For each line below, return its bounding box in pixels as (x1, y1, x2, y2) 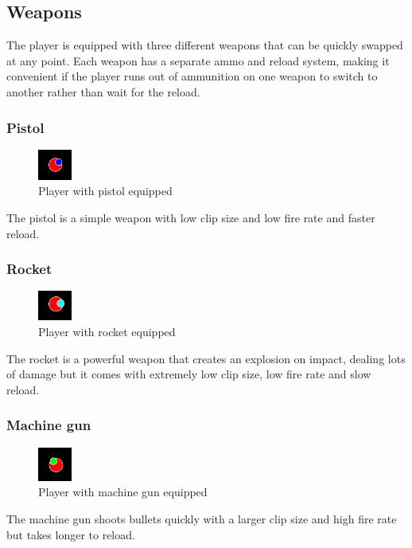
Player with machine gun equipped (38, 483, 208, 500)
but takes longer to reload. (6, 526, 135, 542)
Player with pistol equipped (38, 182, 173, 199)
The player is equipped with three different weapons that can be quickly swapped (6, 37, 403, 53)
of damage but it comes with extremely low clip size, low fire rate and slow (6, 366, 371, 382)
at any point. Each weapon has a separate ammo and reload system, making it (6, 52, 390, 68)
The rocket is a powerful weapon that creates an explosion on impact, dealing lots (6, 350, 406, 366)
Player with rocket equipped (38, 323, 176, 339)
